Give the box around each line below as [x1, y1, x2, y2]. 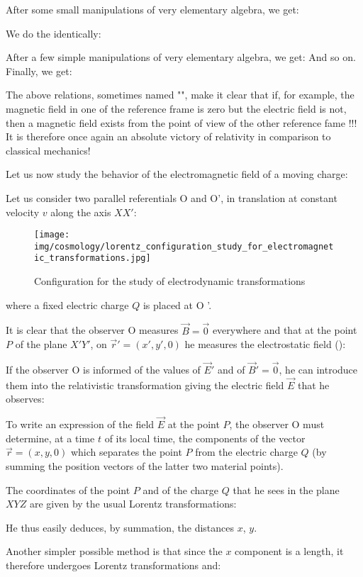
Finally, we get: [6, 63, 72, 78]
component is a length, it [235, 544, 344, 559]
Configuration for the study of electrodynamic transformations [34, 274, 306, 288]
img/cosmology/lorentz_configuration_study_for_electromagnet [34, 241, 334, 252]
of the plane [15, 337, 67, 352]
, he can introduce [279, 362, 358, 376]
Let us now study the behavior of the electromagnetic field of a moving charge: [6, 167, 348, 181]
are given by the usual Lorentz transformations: [29, 496, 237, 511]
